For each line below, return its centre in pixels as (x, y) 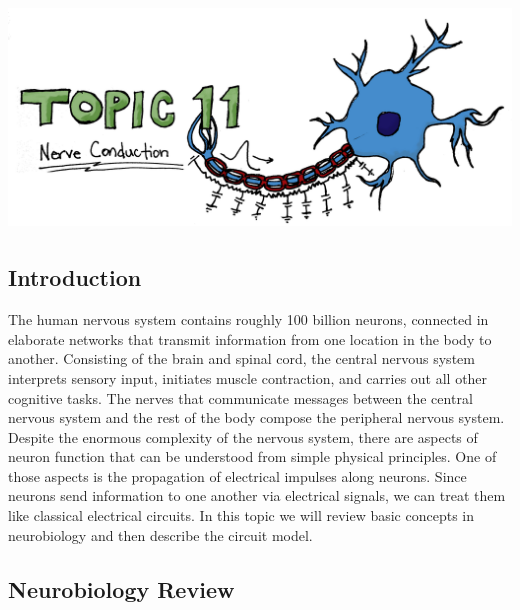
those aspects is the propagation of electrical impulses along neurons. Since (237, 475)
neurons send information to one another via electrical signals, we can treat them (257, 495)
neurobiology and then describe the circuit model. (160, 534)
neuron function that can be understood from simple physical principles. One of (252, 456)
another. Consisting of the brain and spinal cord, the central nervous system (241, 358)
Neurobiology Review (121, 588)
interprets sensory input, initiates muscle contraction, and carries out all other (248, 377)
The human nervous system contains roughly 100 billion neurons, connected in (248, 319)
